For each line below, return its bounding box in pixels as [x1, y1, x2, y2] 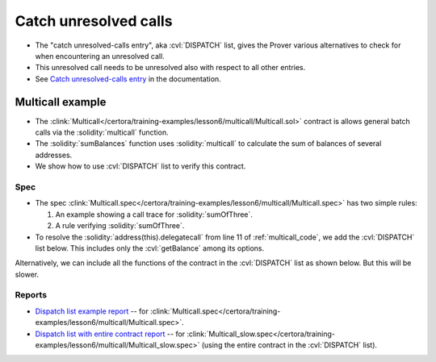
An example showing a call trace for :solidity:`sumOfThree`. [55, 210, 254, 219]
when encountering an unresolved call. [35, 51, 165, 60]
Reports [15, 289, 48, 301]
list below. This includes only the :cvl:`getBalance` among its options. [35, 243, 265, 253]
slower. [15, 269, 40, 279]
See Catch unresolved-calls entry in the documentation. [35, 73, 221, 84]
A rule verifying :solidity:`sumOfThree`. [55, 221, 185, 231]
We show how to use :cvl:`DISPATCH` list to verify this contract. [35, 161, 246, 171]
